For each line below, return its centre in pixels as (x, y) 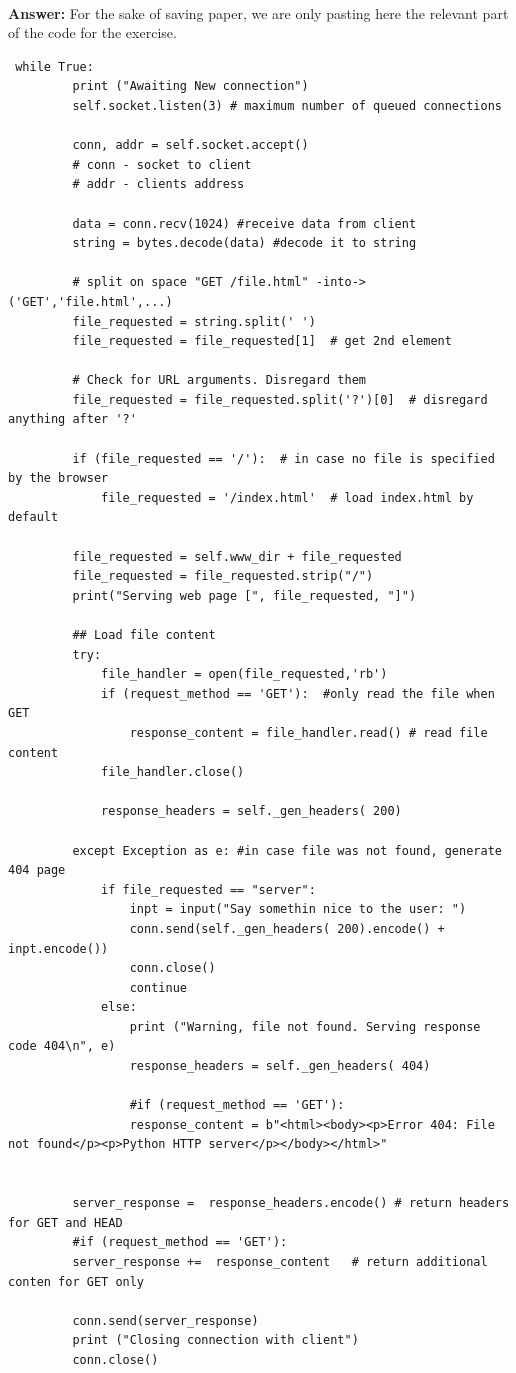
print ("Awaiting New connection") (190, 86)
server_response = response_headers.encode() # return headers (291, 1203)
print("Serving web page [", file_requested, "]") (244, 595)
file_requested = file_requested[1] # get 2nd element (262, 341)
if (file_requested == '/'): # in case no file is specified (283, 458)
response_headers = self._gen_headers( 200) (251, 811)
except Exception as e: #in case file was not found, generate (287, 850)
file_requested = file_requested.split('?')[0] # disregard (280, 399)
